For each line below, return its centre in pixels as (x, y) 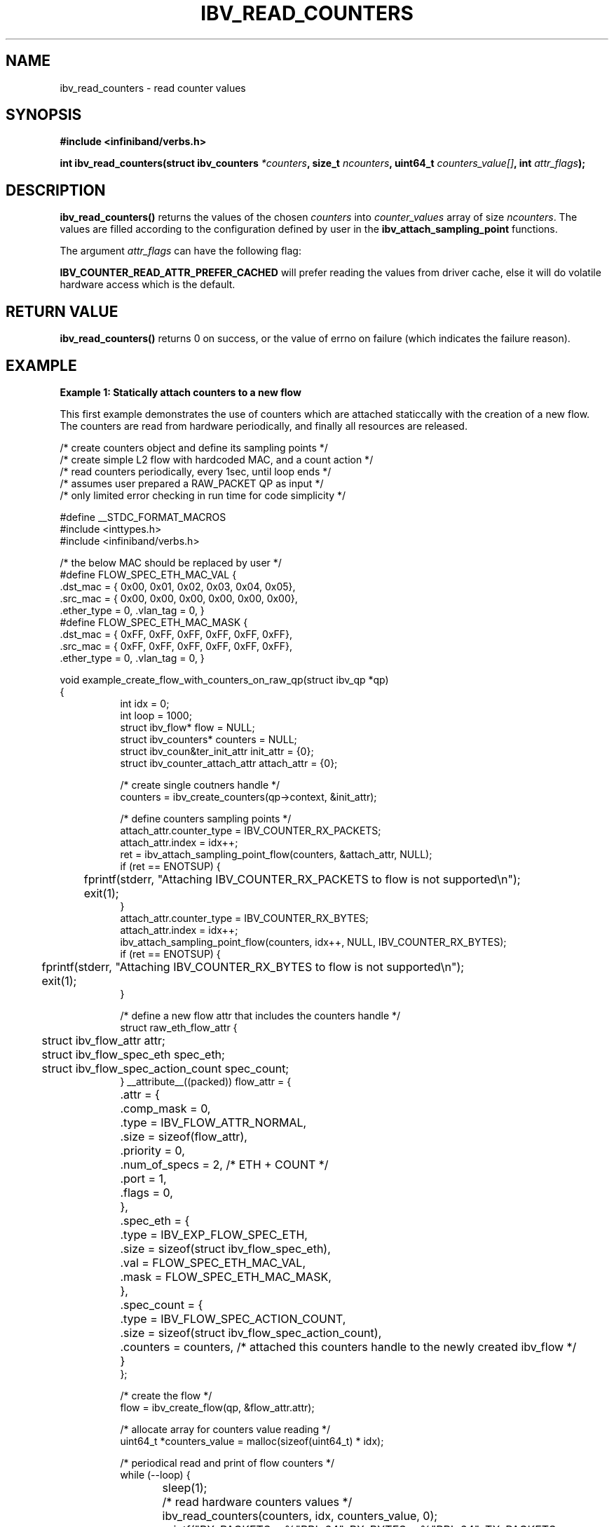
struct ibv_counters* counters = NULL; (209, 739)
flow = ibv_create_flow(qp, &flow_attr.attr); (217, 1407)
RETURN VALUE (62, 311)
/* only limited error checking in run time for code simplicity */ (203, 495)
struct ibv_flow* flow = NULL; (187, 727)
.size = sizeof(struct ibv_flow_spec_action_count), (251, 1332)
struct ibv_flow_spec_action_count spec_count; (165, 1068)
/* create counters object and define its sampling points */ (194, 447)
